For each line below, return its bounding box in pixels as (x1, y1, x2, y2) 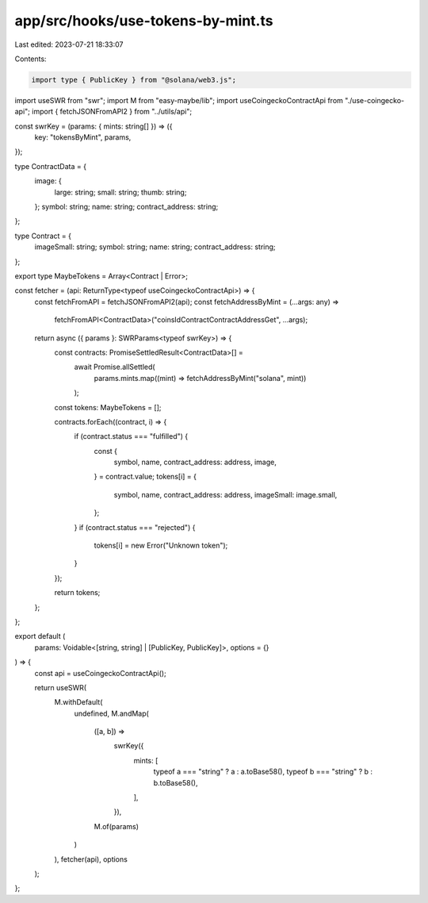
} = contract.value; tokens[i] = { (94, 472, 197, 482)
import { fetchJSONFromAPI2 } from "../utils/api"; (32, 107, 193, 117)
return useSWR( (34, 682, 87, 692)
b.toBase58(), (153, 778, 198, 787)
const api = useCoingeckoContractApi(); (34, 668, 166, 678)
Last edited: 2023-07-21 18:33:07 (14, 40, 124, 49)
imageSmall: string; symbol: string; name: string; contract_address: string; (34, 242, 277, 252)
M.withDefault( (54, 697, 103, 707)
